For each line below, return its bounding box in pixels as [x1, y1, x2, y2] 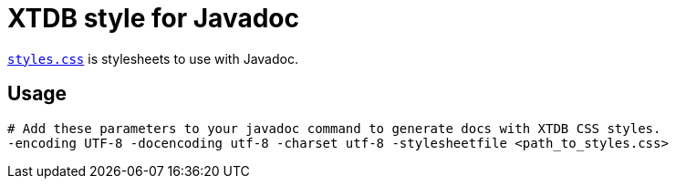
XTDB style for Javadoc [7, 3, 299, 34]
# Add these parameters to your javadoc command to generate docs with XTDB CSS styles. [7, 120, 661, 136]
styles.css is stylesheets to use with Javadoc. [7, 50, 298, 67]
